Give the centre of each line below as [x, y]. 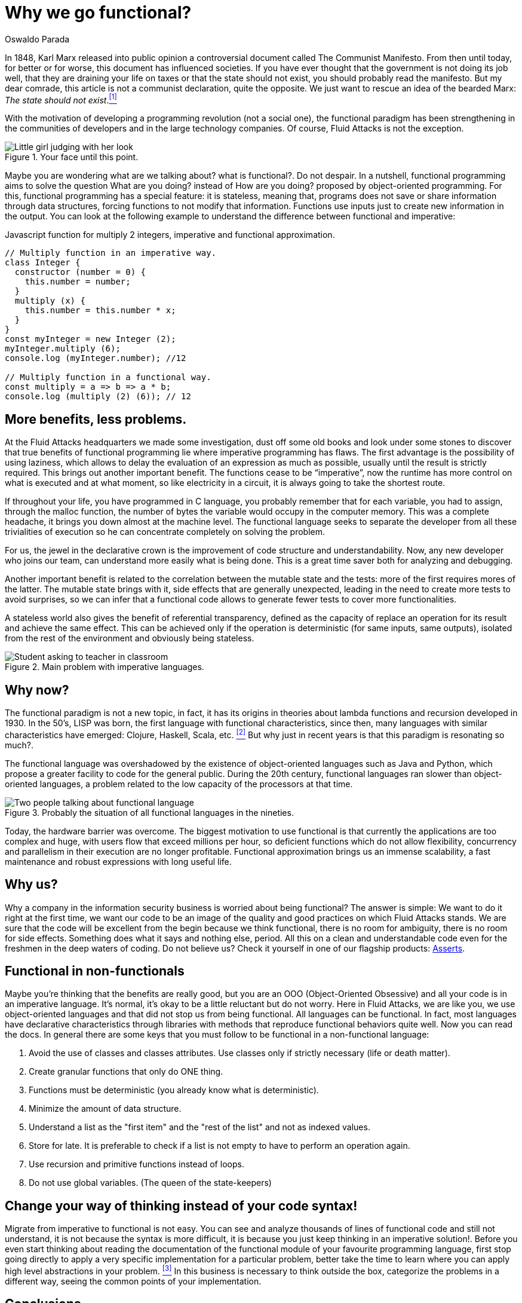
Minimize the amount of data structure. [105, 1109]
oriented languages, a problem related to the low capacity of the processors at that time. [179, 784]
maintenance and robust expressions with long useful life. [118, 861]
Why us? [31, 885]
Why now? [37, 690]
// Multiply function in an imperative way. [111, 253]
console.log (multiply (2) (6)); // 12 [98, 397]
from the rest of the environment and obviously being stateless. [130, 638]
